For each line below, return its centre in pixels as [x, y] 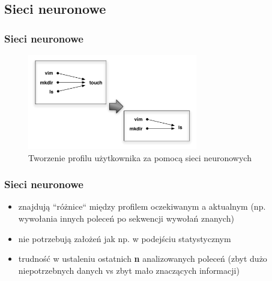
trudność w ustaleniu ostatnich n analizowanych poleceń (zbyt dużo [143, 259]
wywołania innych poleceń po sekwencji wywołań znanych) [126, 218]
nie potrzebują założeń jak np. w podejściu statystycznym [125, 238]
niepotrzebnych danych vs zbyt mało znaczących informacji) [129, 270]
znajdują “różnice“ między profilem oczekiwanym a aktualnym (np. [142, 206]
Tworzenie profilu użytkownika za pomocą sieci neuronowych [140, 157]
